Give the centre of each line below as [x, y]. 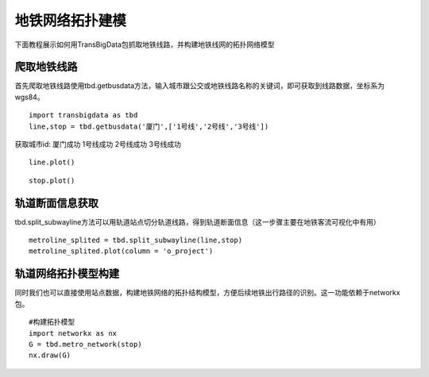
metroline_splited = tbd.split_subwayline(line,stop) [135, 240]
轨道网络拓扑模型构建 [67, 274]
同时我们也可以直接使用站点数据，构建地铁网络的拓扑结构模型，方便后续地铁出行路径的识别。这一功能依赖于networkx [207, 293]
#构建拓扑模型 [52, 322]
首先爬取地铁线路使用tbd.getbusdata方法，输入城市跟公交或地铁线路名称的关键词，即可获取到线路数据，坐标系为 [200, 86]
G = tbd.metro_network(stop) [85, 344]
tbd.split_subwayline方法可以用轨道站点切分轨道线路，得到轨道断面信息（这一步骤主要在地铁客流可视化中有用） [197, 221]
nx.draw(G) [50, 356]
